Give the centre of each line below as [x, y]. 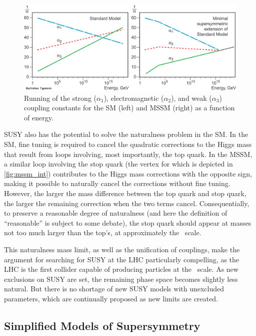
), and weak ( [191, 98]
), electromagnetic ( [134, 98]
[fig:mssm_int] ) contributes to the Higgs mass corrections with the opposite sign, [128, 173]
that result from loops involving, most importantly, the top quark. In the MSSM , [128, 154]
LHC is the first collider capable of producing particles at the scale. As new [121, 269]
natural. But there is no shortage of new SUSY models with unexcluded [114, 289]
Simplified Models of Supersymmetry [102, 325]
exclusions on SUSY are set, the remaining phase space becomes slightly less [121, 279]
